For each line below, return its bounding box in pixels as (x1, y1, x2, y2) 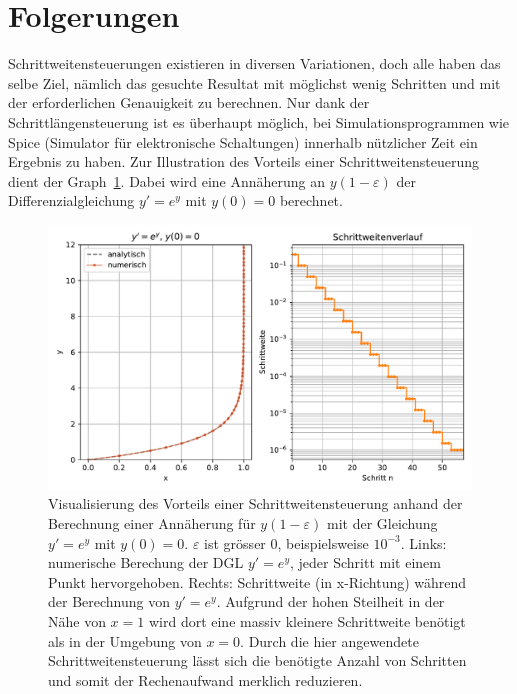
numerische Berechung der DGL (48, 552, 244, 573)
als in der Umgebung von (48, 630, 202, 651)
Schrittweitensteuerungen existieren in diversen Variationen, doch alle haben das (8, 53, 501, 74)
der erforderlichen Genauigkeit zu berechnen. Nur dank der (8, 92, 370, 113)
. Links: (400, 532, 447, 553)
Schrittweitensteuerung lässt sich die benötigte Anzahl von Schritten (48, 650, 467, 671)
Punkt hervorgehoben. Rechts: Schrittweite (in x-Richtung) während (48, 571, 467, 592)
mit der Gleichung (326, 513, 438, 534)
